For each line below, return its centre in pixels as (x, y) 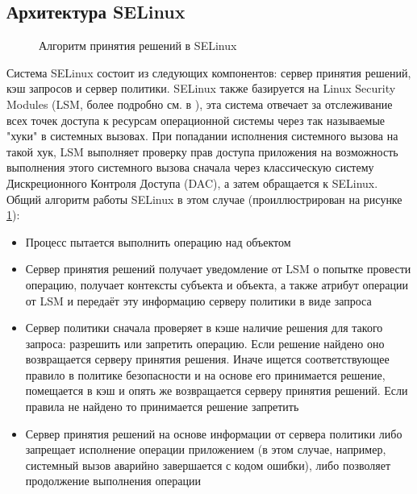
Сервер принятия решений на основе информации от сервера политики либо (214, 433)
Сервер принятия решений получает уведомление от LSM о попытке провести (218, 269)
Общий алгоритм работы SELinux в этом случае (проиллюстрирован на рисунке (204, 199)
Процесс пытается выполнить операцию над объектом (158, 241)
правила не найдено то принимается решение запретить (162, 407)
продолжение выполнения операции (113, 481)
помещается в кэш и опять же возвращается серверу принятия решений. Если (217, 390)
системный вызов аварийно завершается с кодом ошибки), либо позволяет (208, 465)
